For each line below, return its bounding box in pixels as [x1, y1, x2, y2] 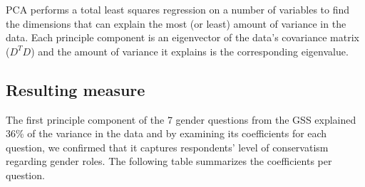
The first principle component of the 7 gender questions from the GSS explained [6, 112, 356, 127]
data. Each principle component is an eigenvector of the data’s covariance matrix [6, 30, 359, 45]
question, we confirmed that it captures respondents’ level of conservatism [6, 139, 329, 154]
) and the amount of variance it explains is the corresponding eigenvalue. [31, 43, 349, 58]
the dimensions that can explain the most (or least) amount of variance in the [6, 16, 346, 31]
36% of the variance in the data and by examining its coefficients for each [6, 126, 327, 141]
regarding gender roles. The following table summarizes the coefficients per [6, 154, 332, 169]
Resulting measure [6, 78, 145, 100]
